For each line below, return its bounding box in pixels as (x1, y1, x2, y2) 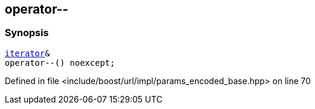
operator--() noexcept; (5, 57, 115, 68)
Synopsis (5, 27, 49, 39)
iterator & (5, 48, 50, 58)
